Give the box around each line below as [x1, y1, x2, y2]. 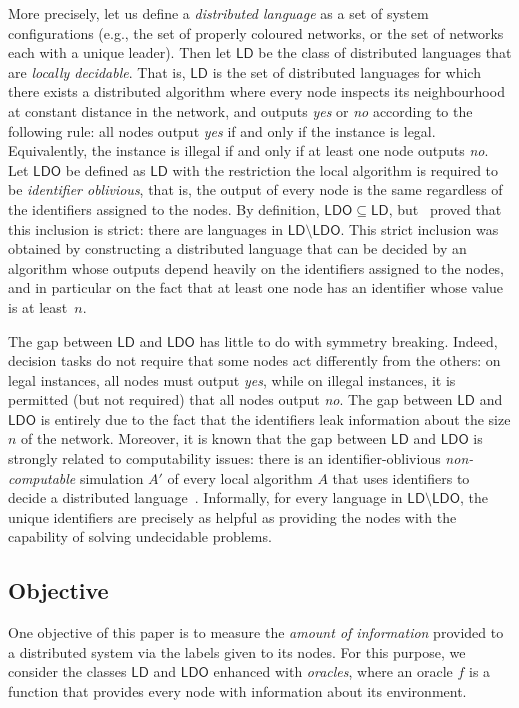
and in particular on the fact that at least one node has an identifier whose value [8, 277, 504, 298]
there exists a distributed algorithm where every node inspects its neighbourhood [8, 81, 505, 102]
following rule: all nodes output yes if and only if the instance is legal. [8, 120, 436, 141]
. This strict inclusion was [340, 218, 499, 239]
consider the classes [8, 661, 127, 682]
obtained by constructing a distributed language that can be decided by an [8, 238, 467, 259]
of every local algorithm [167, 467, 313, 488]
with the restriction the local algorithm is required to [172, 159, 499, 180]
